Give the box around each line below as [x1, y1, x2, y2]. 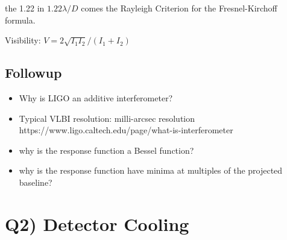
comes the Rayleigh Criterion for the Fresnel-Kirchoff [81, 2, 277, 14]
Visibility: [5, 34, 41, 46]
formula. [5, 13, 36, 26]
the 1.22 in [5, 2, 45, 14]
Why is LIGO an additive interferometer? [19, 91, 173, 104]
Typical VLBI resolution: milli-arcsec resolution [19, 112, 195, 124]
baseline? [19, 175, 52, 188]
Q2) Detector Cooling [5, 211, 189, 236]
